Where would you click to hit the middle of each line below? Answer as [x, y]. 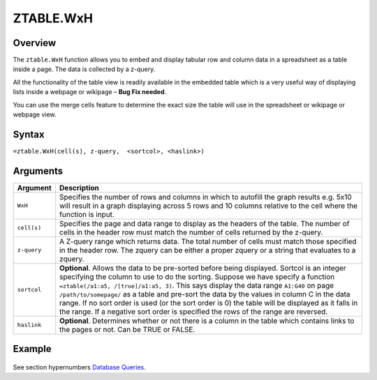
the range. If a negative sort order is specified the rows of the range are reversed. [194, 312]
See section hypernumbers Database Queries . [79, 367]
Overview [35, 43]
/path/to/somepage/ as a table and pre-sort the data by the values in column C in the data [205, 294]
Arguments [38, 171]
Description [79, 188]
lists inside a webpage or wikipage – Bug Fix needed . [90, 92]
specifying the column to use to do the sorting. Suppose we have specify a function [197, 277]
